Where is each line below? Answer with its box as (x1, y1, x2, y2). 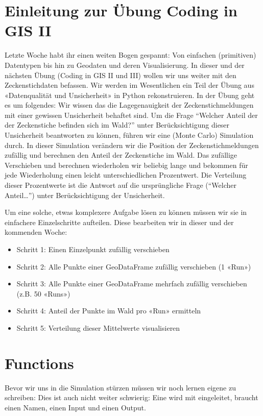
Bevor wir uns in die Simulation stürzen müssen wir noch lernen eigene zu (5, 382, 236, 393)
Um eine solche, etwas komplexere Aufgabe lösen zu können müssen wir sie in (5, 207, 247, 217)
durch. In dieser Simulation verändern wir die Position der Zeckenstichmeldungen (5, 139, 259, 150)
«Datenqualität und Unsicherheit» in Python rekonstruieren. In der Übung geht (5, 89, 255, 100)
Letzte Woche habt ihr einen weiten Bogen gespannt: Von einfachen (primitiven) (5, 50, 256, 60)
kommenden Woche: (5, 227, 67, 237)
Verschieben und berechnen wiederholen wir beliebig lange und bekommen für (5, 159, 248, 170)
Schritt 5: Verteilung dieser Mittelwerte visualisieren (16, 322, 180, 333)
